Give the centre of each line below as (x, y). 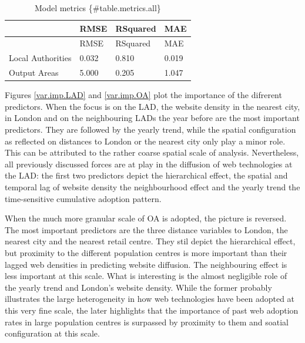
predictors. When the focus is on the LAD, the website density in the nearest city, (152, 106)
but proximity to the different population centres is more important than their (146, 252)
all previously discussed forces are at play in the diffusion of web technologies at (149, 164)
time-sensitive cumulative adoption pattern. (83, 198)
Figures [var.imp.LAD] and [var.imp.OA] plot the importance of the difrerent (143, 95)
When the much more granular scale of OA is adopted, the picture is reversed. (146, 218)
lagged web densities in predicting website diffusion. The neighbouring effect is (146, 264)
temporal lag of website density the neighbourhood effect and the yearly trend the (152, 186)
